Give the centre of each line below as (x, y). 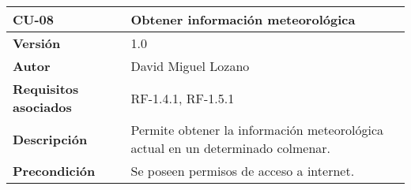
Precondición (54, 171)
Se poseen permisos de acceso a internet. (243, 171)
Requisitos (46, 89)
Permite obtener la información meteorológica (257, 130)
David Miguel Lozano (190, 66)
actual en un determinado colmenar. (231, 148)
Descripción (50, 139)
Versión (37, 43)
